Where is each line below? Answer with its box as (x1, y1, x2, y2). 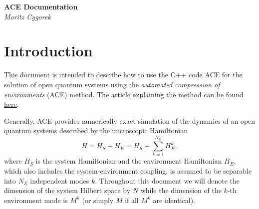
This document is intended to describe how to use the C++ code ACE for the (4, 69, 243, 80)
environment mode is (4, 195, 68, 205)
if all (125, 195, 139, 205)
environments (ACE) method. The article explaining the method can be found (4, 89, 244, 99)
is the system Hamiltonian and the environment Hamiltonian (35, 156, 222, 166)
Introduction (4, 40, 93, 61)
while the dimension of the (140, 185, 222, 196)
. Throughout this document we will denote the (95, 175, 240, 186)
